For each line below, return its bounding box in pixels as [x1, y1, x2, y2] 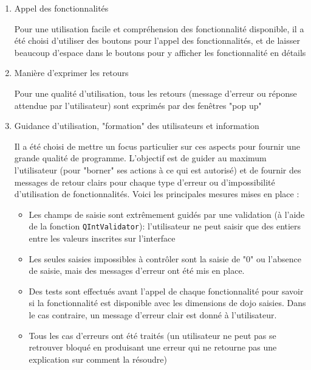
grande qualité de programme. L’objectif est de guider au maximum [14, 152, 267, 164]
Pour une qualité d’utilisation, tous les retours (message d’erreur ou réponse [14, 86, 297, 99]
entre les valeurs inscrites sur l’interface [29, 231, 176, 244]
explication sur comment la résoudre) [29, 352, 167, 365]
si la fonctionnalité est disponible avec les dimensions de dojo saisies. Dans [29, 296, 306, 309]
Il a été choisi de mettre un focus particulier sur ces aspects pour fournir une [14, 139, 300, 152]
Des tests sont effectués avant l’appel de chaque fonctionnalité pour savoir [29, 284, 304, 297]
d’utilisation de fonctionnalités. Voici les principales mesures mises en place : [14, 187, 299, 200]
